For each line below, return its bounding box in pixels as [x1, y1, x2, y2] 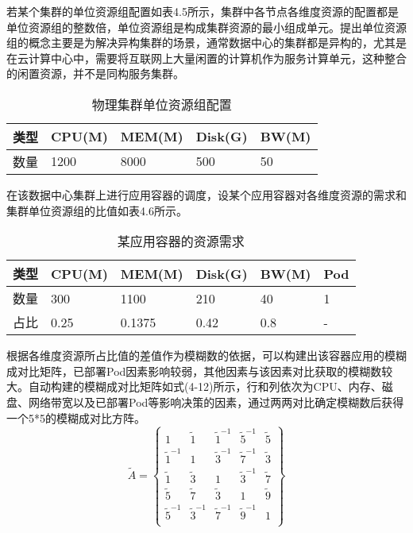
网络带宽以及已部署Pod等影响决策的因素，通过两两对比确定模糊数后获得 [28, 393, 404, 410]
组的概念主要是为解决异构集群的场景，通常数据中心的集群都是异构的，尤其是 [6, 34, 407, 51]
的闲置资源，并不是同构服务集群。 [6, 65, 184, 82]
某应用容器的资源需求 [117, 232, 245, 251]
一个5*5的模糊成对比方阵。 [6, 409, 145, 426]
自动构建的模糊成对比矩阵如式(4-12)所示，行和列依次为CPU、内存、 [28, 378, 382, 395]
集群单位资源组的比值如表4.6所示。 [6, 202, 187, 218]
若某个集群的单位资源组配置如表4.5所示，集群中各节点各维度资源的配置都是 [6, 3, 399, 19]
